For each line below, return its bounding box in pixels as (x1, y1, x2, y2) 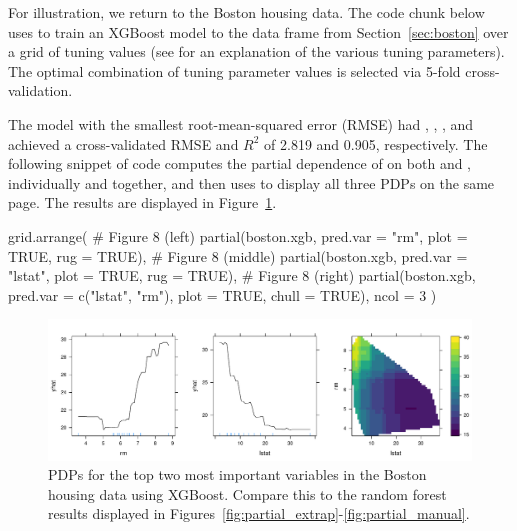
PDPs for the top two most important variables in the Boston (48, 464, 427, 485)
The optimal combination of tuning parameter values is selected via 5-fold (8, 60, 461, 81)
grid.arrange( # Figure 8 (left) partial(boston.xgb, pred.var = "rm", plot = (8, 225, 468, 246)
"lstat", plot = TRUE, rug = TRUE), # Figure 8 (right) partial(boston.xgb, (8, 265, 476, 286)
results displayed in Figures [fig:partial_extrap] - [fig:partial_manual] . (48, 503, 470, 524)
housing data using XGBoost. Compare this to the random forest (48, 483, 447, 504)
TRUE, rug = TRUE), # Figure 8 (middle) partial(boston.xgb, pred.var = (8, 245, 468, 266)
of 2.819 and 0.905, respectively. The (264, 133, 488, 154)
